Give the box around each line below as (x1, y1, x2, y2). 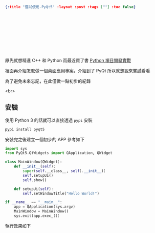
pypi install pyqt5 (5, 127, 45, 132)
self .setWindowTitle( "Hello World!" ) (22, 191, 99, 196)
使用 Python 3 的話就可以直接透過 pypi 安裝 (5, 117, 93, 123)
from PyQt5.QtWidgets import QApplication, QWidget (5, 150, 112, 156)
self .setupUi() (22, 173, 54, 178)
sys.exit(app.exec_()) (14, 213, 60, 218)
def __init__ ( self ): (14, 164, 56, 169)
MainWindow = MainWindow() (14, 209, 69, 214)
